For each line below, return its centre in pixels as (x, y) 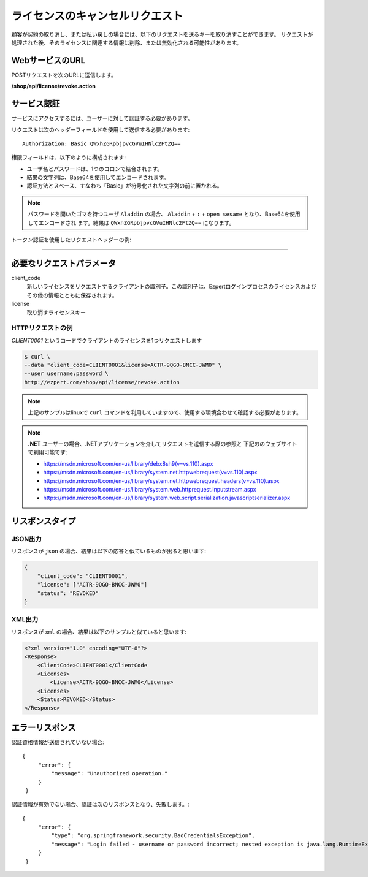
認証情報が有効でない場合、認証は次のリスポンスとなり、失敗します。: (100, 804)
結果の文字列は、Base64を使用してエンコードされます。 (98, 177)
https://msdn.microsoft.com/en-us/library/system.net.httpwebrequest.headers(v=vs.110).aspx (161, 480)
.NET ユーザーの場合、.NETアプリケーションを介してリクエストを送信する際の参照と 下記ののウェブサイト (163, 444)
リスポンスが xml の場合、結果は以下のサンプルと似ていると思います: (99, 632)
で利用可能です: (48, 452)
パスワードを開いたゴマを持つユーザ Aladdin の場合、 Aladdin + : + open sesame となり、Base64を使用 (164, 214)
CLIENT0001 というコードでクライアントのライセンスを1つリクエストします (107, 340)
